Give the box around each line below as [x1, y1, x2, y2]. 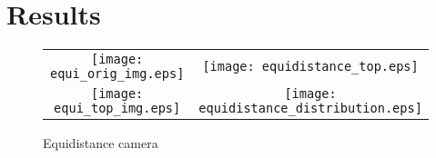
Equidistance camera [43, 133, 158, 153]
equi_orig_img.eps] [50, 66, 185, 82]
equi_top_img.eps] [54, 101, 181, 116]
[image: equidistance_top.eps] [202, 59, 419, 74]
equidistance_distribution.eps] [198, 101, 422, 116]
